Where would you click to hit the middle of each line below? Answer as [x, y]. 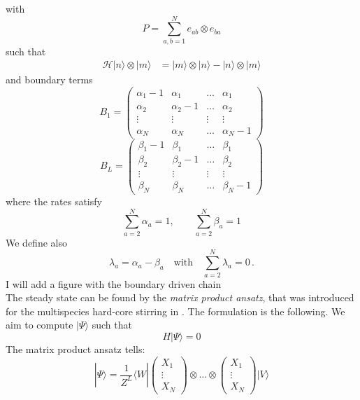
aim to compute [39, 325]
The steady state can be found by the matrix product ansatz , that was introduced [180, 297]
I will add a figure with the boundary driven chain [114, 283]
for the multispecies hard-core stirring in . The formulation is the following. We [175, 311]
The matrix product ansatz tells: [75, 349]
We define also [36, 242]
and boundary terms [49, 80]
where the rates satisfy [54, 201]
